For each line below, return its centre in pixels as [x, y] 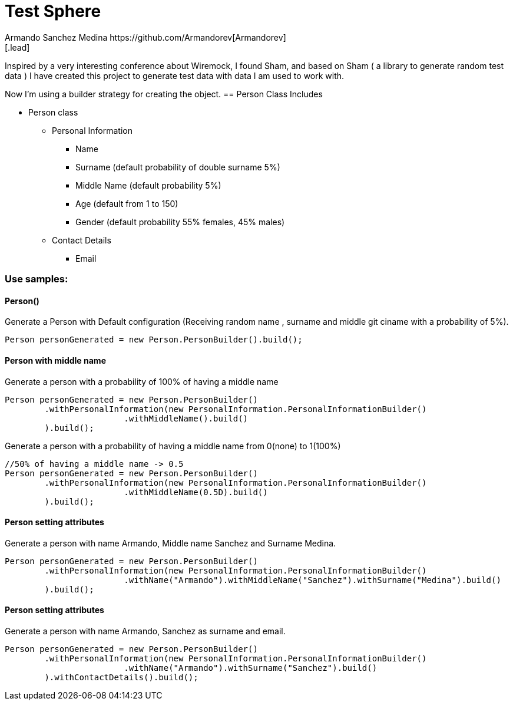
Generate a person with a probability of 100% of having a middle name [142, 381]
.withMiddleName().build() [186, 418]
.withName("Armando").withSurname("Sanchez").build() [251, 668]
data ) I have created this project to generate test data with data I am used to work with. [175, 75]
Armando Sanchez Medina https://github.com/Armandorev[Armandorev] [145, 37]
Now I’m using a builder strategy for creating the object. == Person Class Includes [164, 94]
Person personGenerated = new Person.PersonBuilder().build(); [154, 340]
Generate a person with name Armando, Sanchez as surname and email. [145, 631]
